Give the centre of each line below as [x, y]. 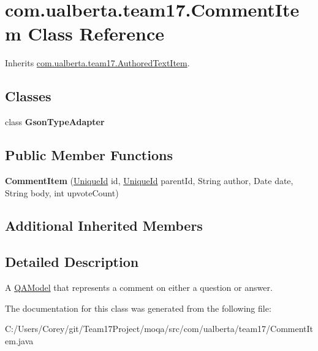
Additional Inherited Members [104, 226]
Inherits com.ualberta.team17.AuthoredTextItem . [97, 63]
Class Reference [96, 33]
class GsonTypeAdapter [55, 122]
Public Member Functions [89, 155]
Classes [28, 96]
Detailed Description [72, 262]
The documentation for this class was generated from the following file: [138, 308]
